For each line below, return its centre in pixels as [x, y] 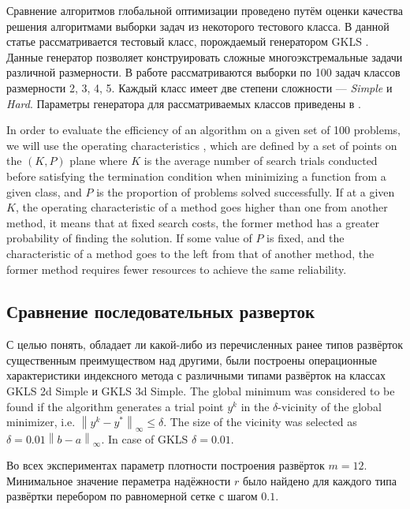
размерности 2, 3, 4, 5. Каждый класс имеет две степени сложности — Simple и [199, 87]
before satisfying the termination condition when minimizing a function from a [196, 176]
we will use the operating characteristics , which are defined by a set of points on [202, 145]
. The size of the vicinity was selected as [260, 422]
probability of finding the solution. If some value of [129, 238]
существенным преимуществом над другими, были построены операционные [192, 359]
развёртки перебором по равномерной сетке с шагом [132, 496]
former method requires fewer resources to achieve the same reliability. [177, 269]
